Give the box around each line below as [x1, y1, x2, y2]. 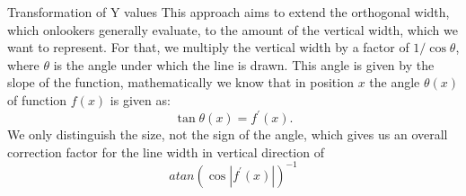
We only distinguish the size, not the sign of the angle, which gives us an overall [7, 125, 448, 144]
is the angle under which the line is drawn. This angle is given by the [53, 55, 435, 74]
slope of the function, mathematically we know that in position [7, 73, 354, 92]
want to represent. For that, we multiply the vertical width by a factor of [7, 38, 409, 57]
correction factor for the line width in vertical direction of [7, 142, 324, 161]
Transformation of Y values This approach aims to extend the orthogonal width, [7, 3, 450, 21]
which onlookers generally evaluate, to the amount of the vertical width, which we [7, 20, 458, 39]
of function [7, 90, 67, 109]
